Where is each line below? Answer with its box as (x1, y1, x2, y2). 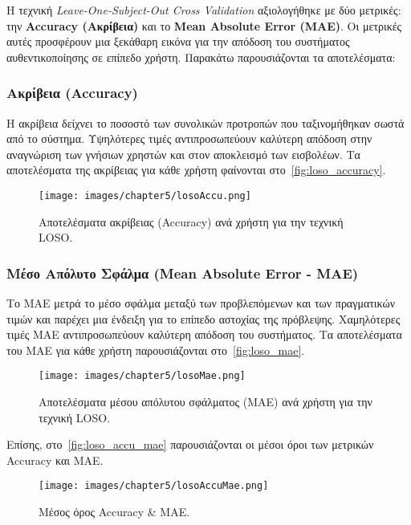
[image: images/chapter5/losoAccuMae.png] (39, 480, 269, 492)
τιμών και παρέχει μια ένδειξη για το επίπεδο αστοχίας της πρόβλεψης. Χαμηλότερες (6, 310, 401, 327)
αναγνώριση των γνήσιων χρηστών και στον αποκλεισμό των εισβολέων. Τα (6, 145, 360, 162)
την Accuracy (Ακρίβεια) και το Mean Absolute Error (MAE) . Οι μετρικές (6, 17, 402, 34)
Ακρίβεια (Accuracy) (6, 83, 138, 103)
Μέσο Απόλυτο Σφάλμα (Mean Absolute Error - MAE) (6, 262, 359, 283)
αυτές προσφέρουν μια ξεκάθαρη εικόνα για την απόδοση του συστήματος (6, 33, 350, 50)
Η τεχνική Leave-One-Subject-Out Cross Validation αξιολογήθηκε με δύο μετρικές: (6, 2, 401, 18)
